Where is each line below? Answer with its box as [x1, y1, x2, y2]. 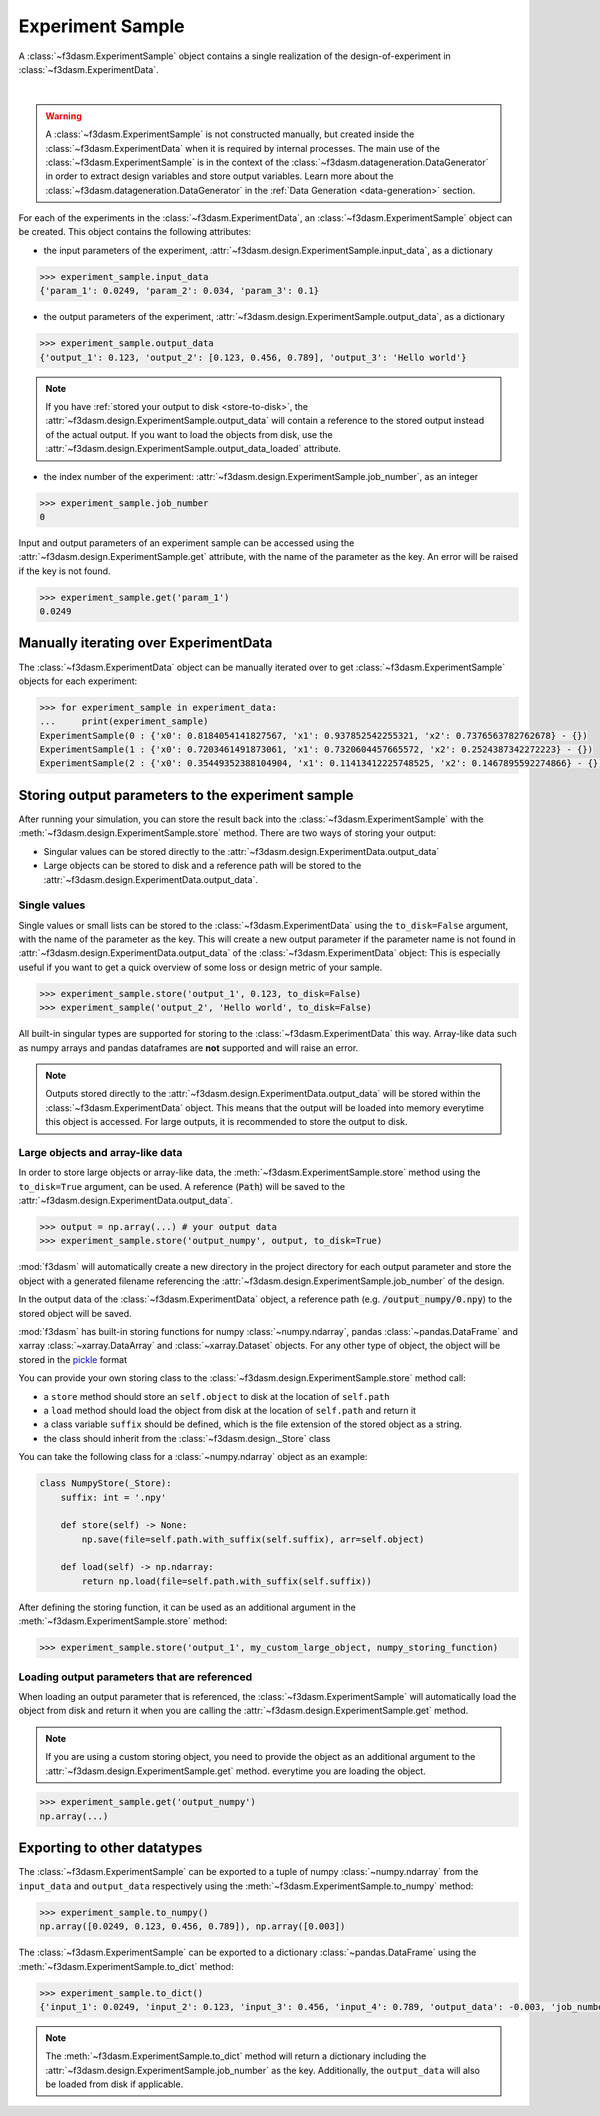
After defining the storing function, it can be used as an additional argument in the [18, 1601, 357, 1613]
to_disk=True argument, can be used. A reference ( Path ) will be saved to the [18, 1180, 345, 1192]
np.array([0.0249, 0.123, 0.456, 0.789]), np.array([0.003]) [39, 1921, 346, 1932]
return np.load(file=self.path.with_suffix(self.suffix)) [81, 1575, 372, 1587]
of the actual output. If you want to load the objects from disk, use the [45, 428, 334, 440]
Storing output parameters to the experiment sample [18, 786, 354, 804]
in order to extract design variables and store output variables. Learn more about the [45, 170, 394, 182]
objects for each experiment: [18, 675, 138, 687]
